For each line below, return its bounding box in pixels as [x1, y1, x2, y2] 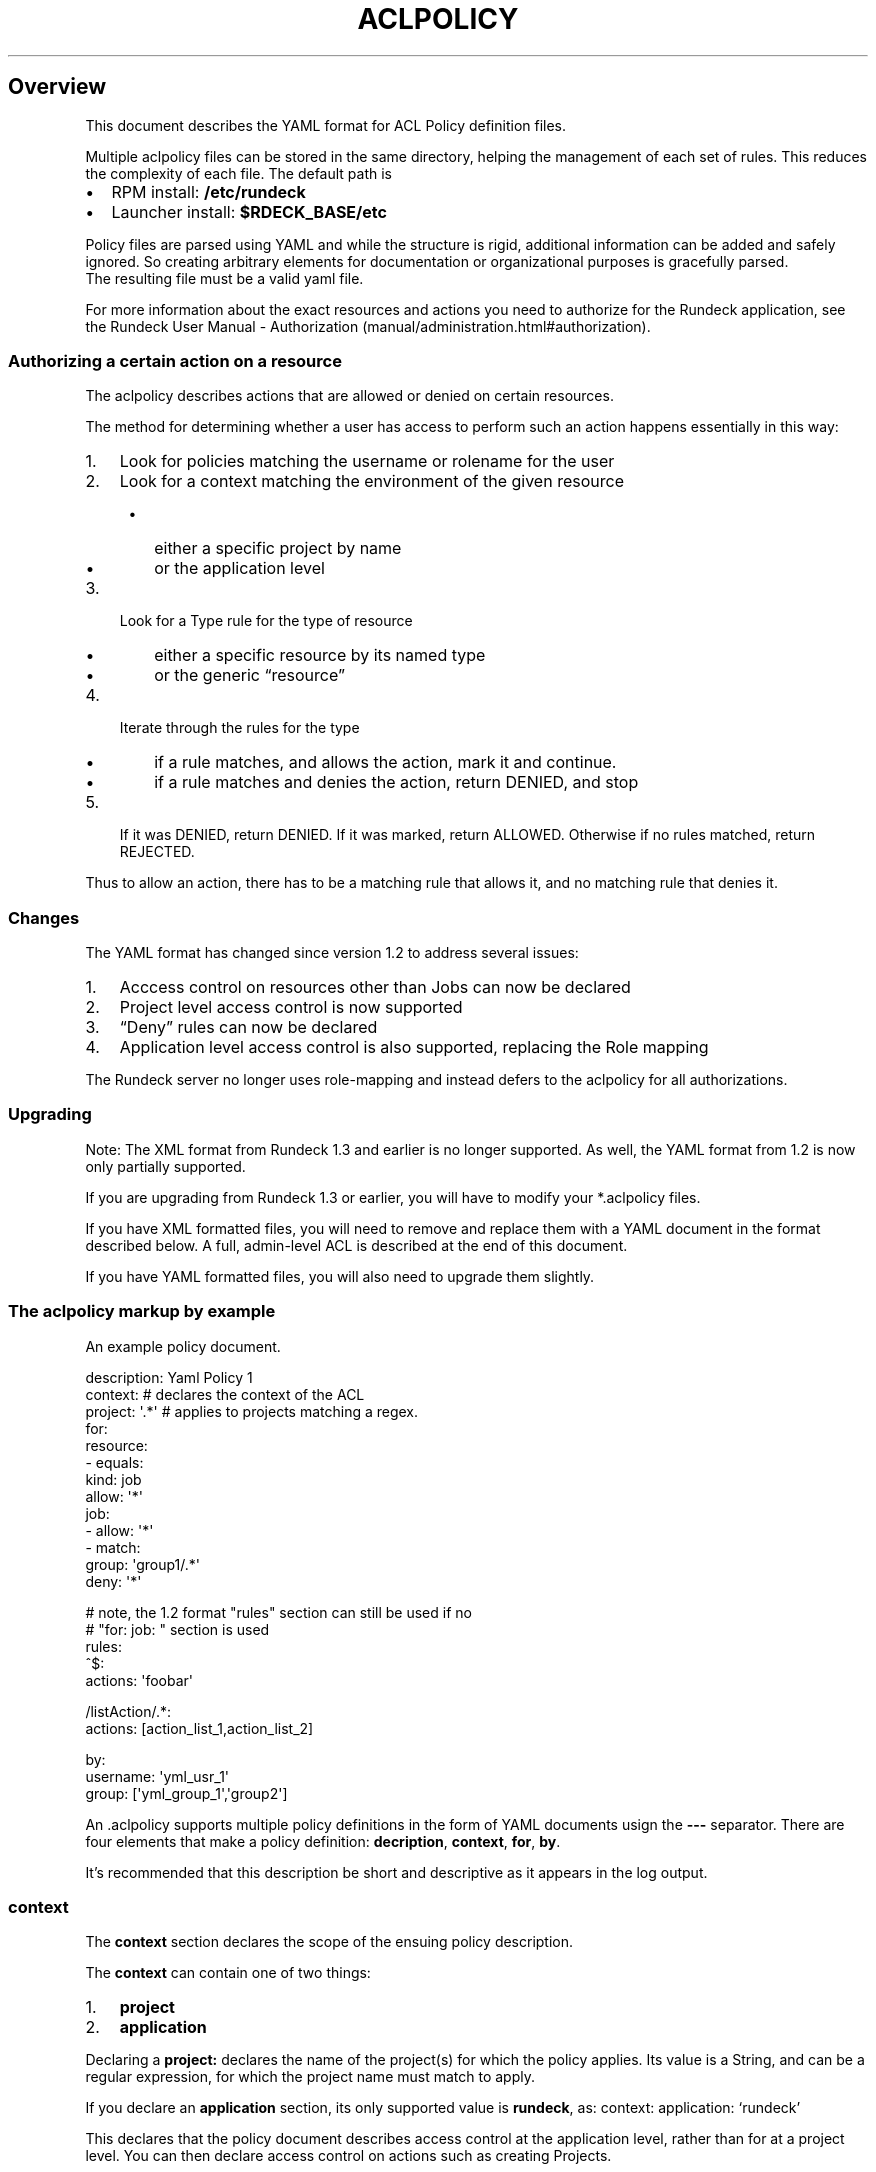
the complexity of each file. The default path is [85, 164, 393, 182]
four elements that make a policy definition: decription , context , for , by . [85, 1832, 561, 1850]
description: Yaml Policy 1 [85, 1368, 253, 1386]
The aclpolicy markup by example [8, 1301, 276, 1322]
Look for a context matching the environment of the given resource [119, 471, 624, 492]
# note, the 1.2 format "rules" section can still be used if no [85, 1603, 472, 1621]
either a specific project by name [154, 538, 402, 559]
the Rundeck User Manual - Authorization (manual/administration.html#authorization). [85, 317, 651, 335]
